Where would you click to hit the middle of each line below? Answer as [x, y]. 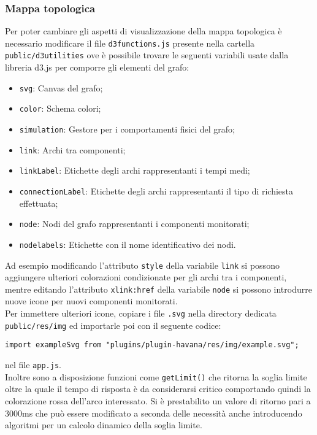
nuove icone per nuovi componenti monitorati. [91, 301]
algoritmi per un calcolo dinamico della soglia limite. [104, 425]
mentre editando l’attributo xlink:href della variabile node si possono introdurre [158, 289]
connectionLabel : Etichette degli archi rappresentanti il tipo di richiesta [156, 191]
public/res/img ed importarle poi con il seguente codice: [113, 325]
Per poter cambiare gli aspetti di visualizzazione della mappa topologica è [143, 31]
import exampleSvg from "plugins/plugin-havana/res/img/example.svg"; [152, 345]
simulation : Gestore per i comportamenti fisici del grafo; [127, 129]
